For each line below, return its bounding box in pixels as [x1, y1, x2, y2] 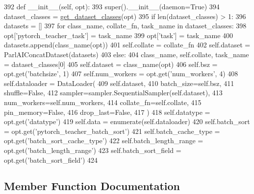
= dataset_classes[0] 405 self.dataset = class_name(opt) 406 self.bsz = [4, 59, 218, 69]
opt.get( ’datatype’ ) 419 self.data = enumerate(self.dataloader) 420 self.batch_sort [4, 116, 250, 127]
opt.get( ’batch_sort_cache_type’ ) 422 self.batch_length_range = [4, 135, 203, 146]
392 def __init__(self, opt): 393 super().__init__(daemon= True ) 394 [4, 1, 220, 11]
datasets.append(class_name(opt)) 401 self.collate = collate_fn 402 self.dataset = [4, 40, 251, 50]
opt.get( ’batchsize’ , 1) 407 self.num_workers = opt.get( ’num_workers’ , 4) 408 [4, 68, 238, 79]
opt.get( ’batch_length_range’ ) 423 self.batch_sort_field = [4, 145, 181, 155]
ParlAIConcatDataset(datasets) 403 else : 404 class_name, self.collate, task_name [4, 49, 249, 59]
